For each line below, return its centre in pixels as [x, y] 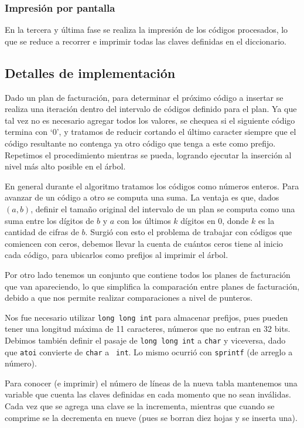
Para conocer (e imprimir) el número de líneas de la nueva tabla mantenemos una [151, 383]
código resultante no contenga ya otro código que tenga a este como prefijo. [140, 143]
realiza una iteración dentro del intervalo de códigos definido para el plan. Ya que [151, 109]
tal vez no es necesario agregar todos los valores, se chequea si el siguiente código [150, 120]
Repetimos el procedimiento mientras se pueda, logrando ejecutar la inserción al [148, 154]
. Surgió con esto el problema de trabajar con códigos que [189, 232]
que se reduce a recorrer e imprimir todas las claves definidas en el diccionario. [146, 41]
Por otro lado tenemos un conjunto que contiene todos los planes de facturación [148, 274]
